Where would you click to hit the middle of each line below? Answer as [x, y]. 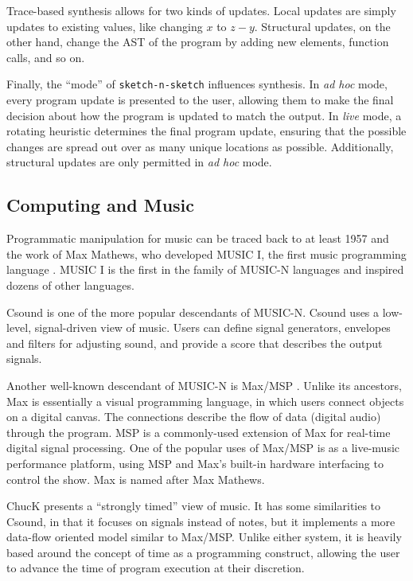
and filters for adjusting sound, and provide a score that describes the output [195, 343]
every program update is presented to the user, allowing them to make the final [200, 100]
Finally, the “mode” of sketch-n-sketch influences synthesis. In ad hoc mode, [197, 84]
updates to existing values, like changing [105, 26]
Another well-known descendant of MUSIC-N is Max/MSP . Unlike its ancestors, [204, 385]
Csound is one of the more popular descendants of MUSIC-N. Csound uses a [193, 312]
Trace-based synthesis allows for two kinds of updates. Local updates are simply [201, 10]
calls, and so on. [46, 57]
